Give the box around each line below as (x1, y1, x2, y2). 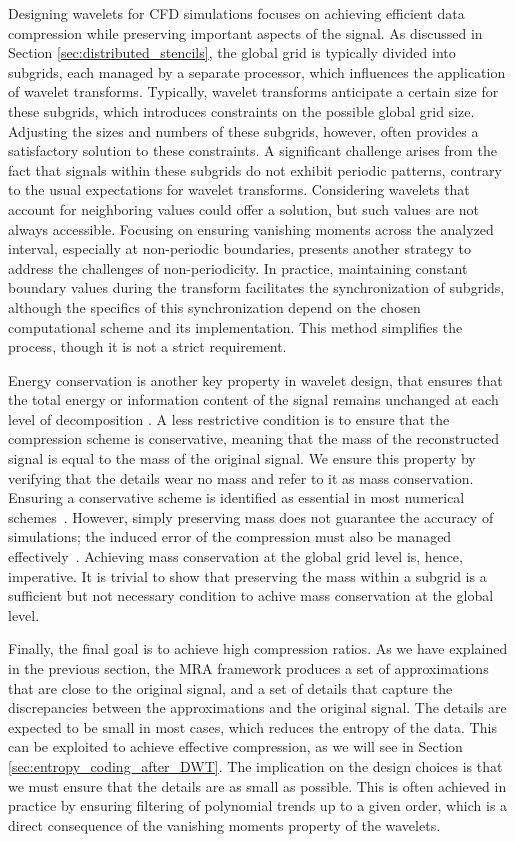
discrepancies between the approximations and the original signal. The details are (8, 697, 507, 718)
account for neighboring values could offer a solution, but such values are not (8, 198, 480, 219)
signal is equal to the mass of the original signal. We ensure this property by (8, 448, 476, 469)
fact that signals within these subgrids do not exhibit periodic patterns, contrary (8, 159, 502, 180)
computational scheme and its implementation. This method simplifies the (8, 316, 463, 337)
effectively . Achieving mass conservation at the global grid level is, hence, (8, 546, 463, 567)
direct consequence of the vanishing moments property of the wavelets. (8, 814, 441, 835)
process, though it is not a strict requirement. (8, 336, 287, 357)
